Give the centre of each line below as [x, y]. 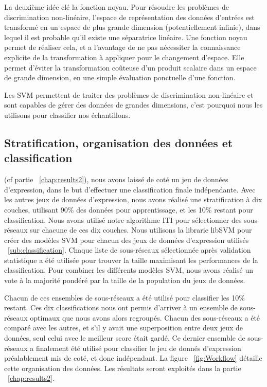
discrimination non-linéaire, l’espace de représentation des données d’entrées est [129, 17]
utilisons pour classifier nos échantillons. [67, 115]
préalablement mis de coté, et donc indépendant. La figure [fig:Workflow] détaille [133, 358]
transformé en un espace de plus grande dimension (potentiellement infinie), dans [132, 27]
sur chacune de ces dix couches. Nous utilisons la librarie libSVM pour [141, 230]
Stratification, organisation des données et [119, 142]
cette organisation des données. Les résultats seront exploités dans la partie [123, 368]
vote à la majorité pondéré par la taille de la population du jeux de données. [125, 280]
